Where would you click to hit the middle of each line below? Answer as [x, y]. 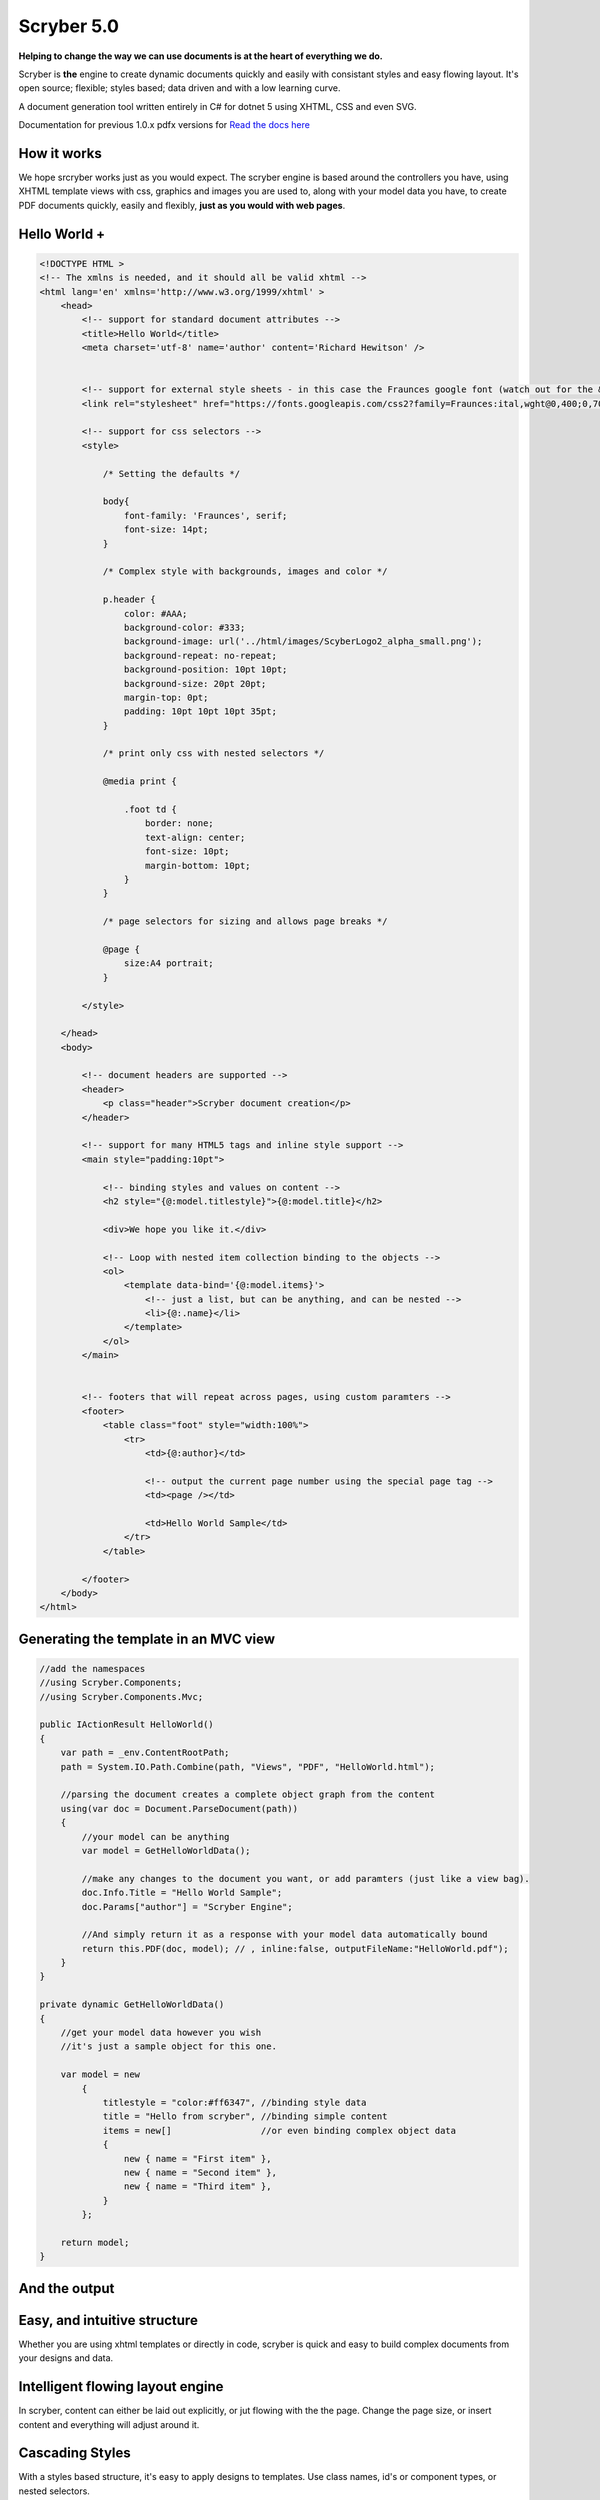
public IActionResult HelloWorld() [126, 1724]
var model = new [100, 2074]
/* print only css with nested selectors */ [213, 753]
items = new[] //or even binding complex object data [279, 2130]
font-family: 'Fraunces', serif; [205, 515]
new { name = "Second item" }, [200, 2172]
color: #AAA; [155, 613]
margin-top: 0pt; [166, 697]
